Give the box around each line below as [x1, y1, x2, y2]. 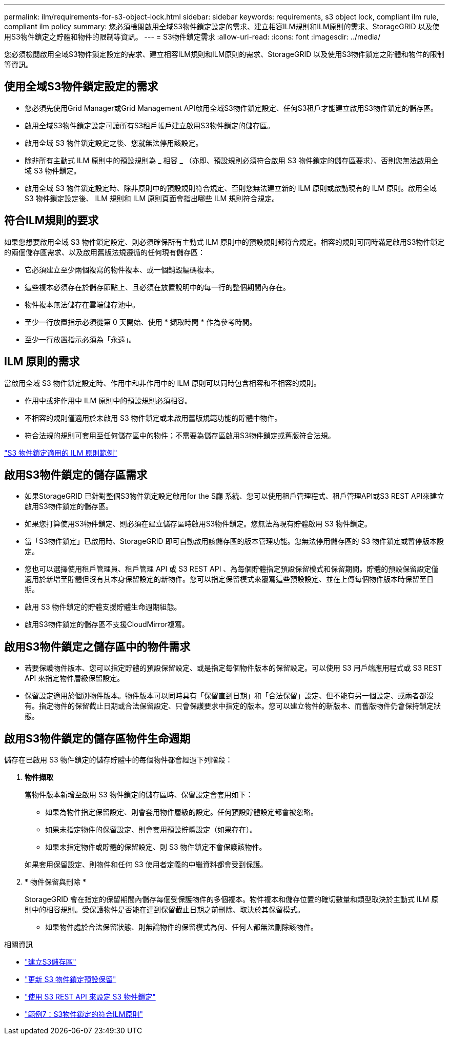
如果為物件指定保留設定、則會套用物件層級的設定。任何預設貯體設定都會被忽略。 [45, 808, 318, 817]
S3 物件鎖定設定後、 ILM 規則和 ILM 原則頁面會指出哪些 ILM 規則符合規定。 [25, 193, 279, 203]
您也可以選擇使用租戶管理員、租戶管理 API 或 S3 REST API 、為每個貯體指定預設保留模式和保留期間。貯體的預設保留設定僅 [25, 564, 439, 574]
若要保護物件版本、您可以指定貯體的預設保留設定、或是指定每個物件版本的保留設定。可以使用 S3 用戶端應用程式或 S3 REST [25, 663, 442, 673]
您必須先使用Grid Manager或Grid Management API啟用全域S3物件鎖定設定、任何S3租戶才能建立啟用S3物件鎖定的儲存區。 [25, 103, 438, 112]
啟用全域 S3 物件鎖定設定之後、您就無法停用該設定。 [25, 138, 203, 147]
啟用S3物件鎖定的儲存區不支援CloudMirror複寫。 [25, 620, 189, 629]
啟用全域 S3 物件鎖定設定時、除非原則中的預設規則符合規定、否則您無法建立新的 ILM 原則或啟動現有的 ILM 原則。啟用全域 [25, 183, 437, 192]
